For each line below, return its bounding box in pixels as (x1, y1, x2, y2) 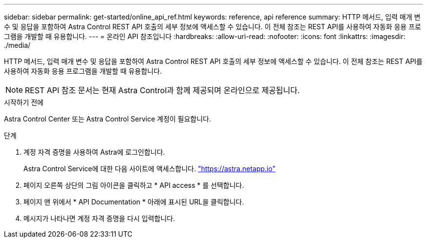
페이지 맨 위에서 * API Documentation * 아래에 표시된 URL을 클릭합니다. (23, 198, 244, 206)
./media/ (4, 41, 31, 49)
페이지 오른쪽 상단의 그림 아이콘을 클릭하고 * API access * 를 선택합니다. (23, 181, 244, 189)
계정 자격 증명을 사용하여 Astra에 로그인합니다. (23, 148, 165, 156)
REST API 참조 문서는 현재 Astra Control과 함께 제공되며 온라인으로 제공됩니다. (25, 85, 300, 95)
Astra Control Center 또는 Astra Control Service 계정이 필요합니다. (4, 115, 212, 123)
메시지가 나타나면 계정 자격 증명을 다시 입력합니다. (23, 214, 175, 222)
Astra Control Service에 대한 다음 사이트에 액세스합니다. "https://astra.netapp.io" (23, 164, 276, 173)
